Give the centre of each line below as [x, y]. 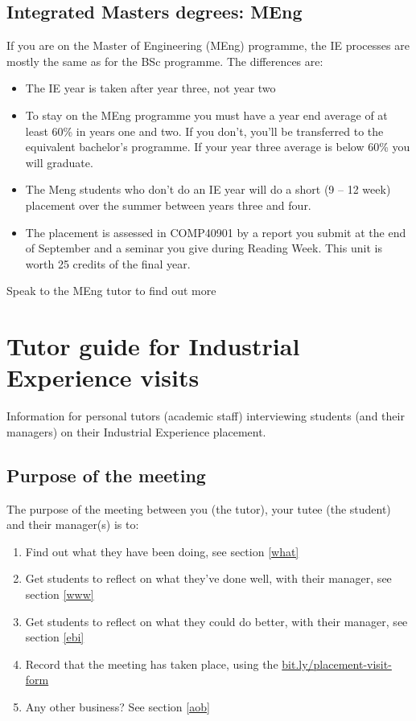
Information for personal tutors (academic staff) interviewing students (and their [206, 416]
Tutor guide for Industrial [153, 346]
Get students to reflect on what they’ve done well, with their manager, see [208, 578]
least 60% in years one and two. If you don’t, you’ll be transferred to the [204, 131]
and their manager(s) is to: [73, 524]
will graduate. [59, 162]
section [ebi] [55, 637]
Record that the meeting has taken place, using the [152, 664]
